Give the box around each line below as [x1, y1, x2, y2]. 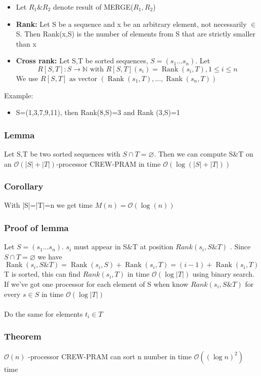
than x [16, 38, 36, 49]
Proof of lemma [4, 221, 69, 234]
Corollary [4, 180, 43, 193]
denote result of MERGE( [53, 2, 134, 12]
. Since [230, 241, 251, 252]
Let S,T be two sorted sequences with [4, 148, 120, 159]
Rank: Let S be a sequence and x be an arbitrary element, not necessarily [16, 18, 247, 29]
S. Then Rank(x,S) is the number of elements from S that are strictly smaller [16, 28, 255, 39]
